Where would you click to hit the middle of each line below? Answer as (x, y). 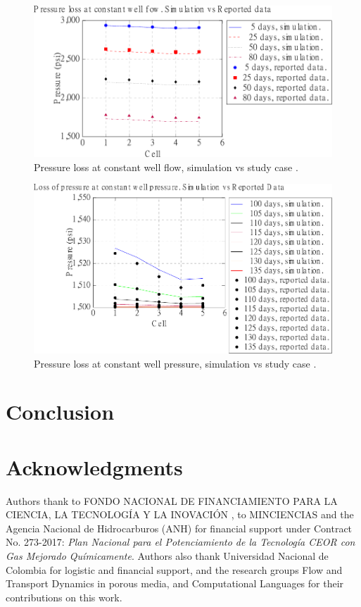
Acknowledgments (94, 467)
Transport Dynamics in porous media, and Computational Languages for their (175, 583)
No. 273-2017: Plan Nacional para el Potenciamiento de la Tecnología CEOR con (180, 542)
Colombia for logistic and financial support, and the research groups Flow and (174, 569)
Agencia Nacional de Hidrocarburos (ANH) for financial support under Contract (179, 528)
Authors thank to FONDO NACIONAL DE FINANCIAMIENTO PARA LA (172, 500)
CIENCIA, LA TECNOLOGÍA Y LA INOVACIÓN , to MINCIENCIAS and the (180, 514)
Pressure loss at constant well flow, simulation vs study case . (166, 167)
